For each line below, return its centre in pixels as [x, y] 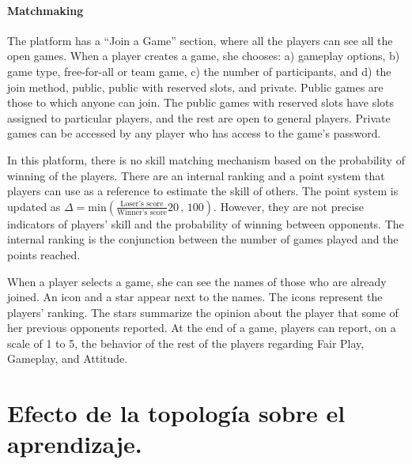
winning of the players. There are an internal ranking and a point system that [196, 175]
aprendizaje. [75, 444]
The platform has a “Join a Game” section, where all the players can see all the [200, 40]
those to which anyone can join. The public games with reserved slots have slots [201, 102]
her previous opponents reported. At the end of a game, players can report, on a [202, 328]
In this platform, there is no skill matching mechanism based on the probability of [206, 159]
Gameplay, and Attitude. [68, 358]
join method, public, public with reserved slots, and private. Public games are [195, 87]
